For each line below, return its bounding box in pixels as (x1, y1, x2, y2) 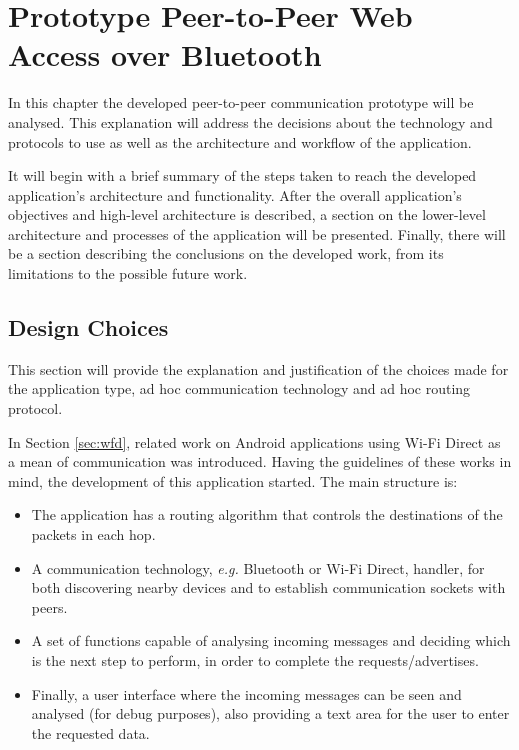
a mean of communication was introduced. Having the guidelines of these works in (8, 451, 512, 472)
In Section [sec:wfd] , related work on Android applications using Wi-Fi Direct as (8, 431, 501, 452)
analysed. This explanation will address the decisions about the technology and (8, 111, 493, 132)
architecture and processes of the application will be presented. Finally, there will (8, 223, 506, 244)
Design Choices (8, 312, 169, 343)
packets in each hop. (31, 524, 156, 545)
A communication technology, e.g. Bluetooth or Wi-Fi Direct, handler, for (31, 557, 485, 578)
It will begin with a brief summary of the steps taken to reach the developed (8, 165, 477, 186)
